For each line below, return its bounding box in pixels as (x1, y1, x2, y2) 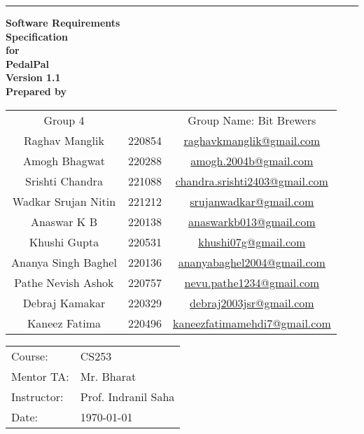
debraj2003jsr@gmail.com (190, 294, 314, 311)
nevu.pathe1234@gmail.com (184, 274, 320, 290)
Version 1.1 (6, 70, 61, 85)
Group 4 (43, 111, 85, 128)
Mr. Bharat (80, 367, 136, 384)
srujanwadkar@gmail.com (190, 192, 314, 209)
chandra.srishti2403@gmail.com (175, 172, 328, 189)
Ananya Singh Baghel (11, 253, 117, 270)
